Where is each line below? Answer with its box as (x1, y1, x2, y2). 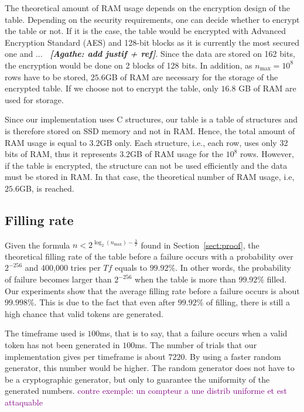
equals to (115, 261, 147, 274)
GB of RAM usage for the (130, 148, 223, 160)
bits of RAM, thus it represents (5, 148, 117, 160)
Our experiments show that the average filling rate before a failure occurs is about (5, 284, 300, 297)
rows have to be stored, (5, 70, 88, 83)
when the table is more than (135, 273, 236, 285)
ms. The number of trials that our (135, 338, 257, 350)
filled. (267, 273, 287, 285)
